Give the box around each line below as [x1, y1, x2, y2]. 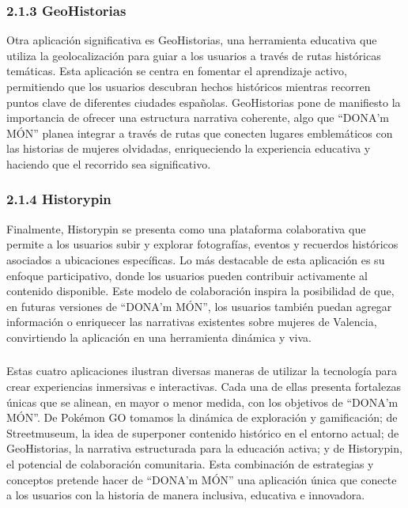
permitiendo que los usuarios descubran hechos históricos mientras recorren [6, 78, 371, 94]
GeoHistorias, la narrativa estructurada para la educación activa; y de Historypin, [6, 440, 402, 457]
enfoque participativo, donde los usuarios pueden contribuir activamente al [6, 267, 368, 283]
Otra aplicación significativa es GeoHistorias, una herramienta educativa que [6, 32, 377, 48]
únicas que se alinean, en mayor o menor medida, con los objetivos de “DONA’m [6, 393, 399, 410]
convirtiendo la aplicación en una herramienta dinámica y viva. [6, 328, 312, 345]
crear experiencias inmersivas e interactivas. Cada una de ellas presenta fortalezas [6, 378, 401, 395]
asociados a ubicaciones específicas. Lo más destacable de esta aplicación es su [6, 251, 385, 267]
